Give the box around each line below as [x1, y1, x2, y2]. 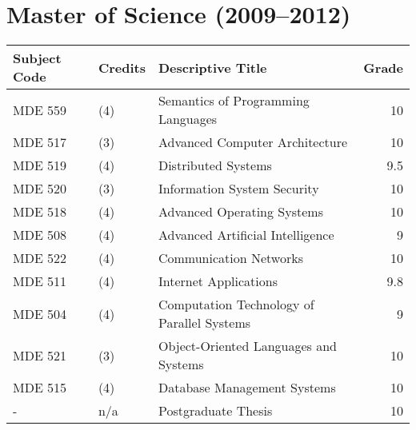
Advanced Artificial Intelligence [158, 225, 334, 245]
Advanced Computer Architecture [158, 133, 348, 152]
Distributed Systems [158, 156, 272, 175]
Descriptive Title [158, 58, 267, 77]
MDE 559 [13, 100, 67, 119]
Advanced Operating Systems [158, 202, 323, 221]
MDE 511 [13, 272, 67, 291]
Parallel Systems [158, 313, 251, 332]
